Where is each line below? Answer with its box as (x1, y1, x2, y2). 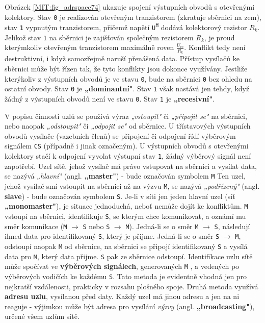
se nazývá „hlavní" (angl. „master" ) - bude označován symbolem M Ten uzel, (5, 170, 246, 181)
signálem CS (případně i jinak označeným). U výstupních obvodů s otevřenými (5, 140, 249, 151)
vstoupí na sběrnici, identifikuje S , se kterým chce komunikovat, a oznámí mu (5, 210, 246, 221)
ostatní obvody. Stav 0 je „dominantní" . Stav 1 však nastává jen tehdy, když (5, 83, 250, 94)
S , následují (214, 220, 250, 231)
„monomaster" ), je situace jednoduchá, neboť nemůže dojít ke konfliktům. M (5, 201, 248, 211)
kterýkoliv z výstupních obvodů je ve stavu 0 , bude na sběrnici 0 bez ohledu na (5, 73, 252, 84)
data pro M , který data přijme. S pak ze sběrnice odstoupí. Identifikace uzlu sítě (5, 251, 253, 261)
